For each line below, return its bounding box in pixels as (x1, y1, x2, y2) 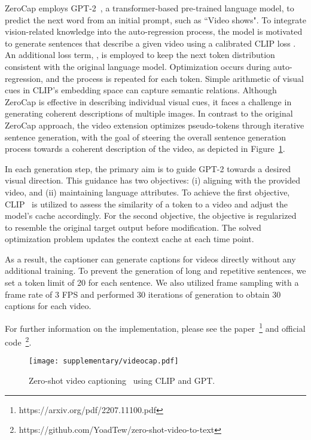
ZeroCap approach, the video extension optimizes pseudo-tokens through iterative (5, 118, 304, 131)
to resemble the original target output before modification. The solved (5, 221, 261, 233)
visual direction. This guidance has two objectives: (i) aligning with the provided (5, 174, 300, 187)
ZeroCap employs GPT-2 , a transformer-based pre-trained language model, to (5, 2, 294, 14)
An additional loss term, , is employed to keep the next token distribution (5, 48, 275, 61)
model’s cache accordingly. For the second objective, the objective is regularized (5, 209, 297, 222)
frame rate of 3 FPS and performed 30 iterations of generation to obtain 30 (5, 288, 281, 300)
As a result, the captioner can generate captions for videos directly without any (5, 252, 296, 265)
